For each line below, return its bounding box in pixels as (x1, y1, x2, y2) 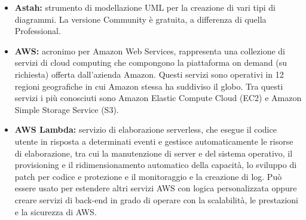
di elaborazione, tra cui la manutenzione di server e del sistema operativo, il (14, 146, 293, 159)
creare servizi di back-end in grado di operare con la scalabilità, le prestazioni (14, 193, 298, 206)
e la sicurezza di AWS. (14, 205, 97, 218)
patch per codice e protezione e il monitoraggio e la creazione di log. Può (14, 170, 282, 182)
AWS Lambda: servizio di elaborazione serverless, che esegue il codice (14, 123, 277, 136)
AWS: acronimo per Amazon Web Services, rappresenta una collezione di (14, 44, 286, 57)
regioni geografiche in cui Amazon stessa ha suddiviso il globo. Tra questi (14, 80, 283, 92)
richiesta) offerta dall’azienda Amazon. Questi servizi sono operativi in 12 (14, 68, 284, 80)
